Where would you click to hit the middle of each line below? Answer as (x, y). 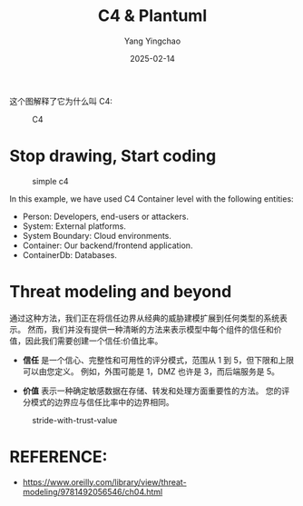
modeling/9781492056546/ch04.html (93, 491)
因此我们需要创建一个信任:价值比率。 (94, 341)
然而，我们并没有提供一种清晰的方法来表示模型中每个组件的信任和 (150, 329)
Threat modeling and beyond (121, 292)
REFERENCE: (59, 457)
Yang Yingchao (152, 41)
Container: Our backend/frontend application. (108, 245)
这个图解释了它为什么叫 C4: (61, 101)
